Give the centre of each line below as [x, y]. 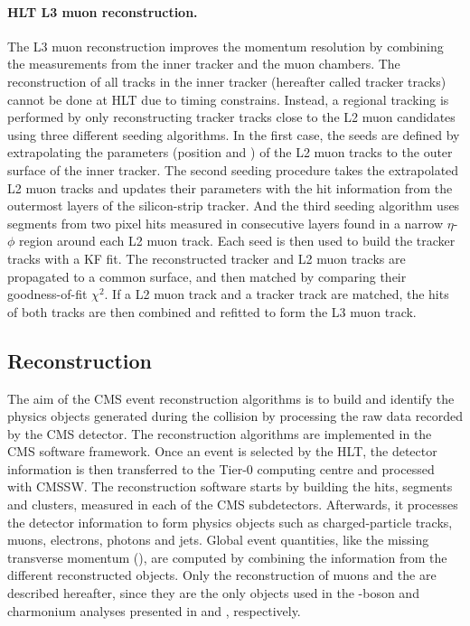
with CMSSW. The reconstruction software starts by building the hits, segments [230, 486]
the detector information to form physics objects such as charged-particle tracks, [230, 522]
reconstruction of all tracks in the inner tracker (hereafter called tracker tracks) [227, 81]
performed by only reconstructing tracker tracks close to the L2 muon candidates [231, 117]
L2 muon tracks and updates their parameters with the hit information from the [230, 187]
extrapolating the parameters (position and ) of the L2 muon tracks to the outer [230, 152]
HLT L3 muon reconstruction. [103, 11]
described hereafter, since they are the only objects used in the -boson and [213, 593]
